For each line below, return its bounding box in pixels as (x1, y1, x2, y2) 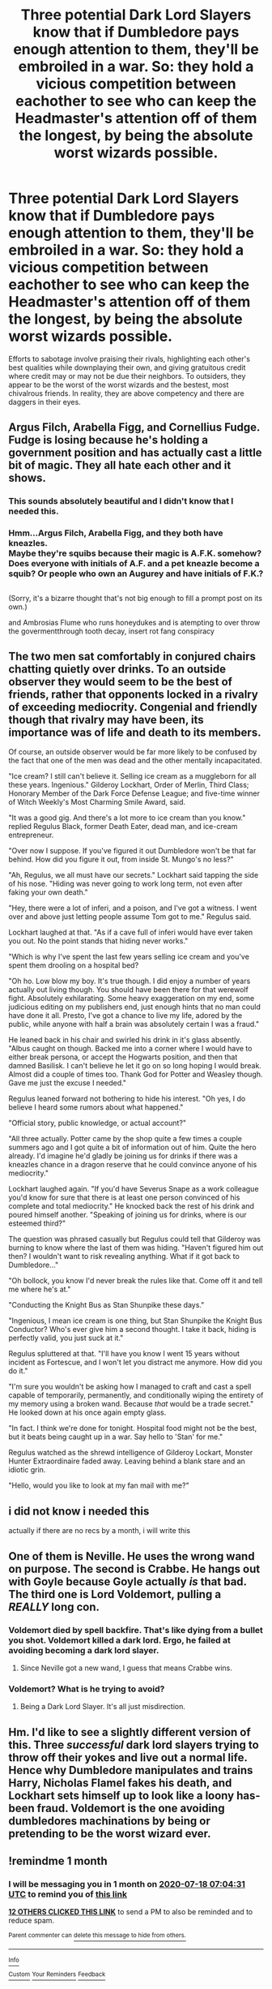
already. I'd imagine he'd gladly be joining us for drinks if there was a (8, 1151, 238, 1161)
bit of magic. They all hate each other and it (8, 458, 232, 472)
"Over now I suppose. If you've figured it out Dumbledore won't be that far (8, 846, 257, 856)
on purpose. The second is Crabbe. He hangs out (8, 1562, 261, 1575)
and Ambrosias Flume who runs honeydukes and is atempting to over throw (8, 617, 261, 627)
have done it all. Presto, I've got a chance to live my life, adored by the (8, 1011, 243, 1020)
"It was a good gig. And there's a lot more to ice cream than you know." (8, 813, 246, 823)
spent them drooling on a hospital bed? (8, 960, 139, 970)
